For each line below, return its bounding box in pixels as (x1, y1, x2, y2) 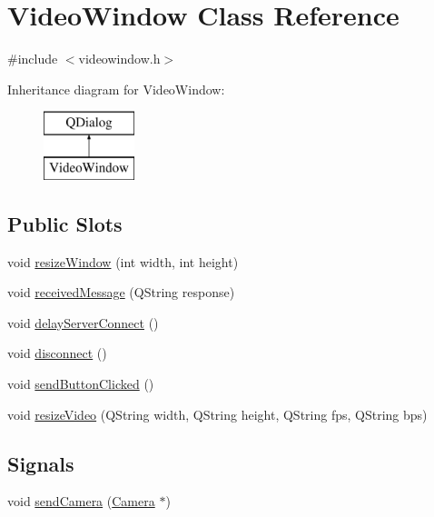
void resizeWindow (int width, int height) (7, 252, 239, 271)
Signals (7, 449, 74, 477)
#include (7, 49, 58, 68)
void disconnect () (7, 343, 107, 363)
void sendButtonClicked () (7, 374, 154, 393)
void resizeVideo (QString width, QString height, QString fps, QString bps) (7, 404, 428, 423)
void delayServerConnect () (7, 313, 159, 332)
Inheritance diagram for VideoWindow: (7, 79, 225, 98)
